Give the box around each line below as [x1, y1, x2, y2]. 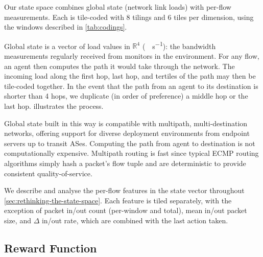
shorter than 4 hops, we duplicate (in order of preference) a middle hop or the [4, 90, 248, 101]
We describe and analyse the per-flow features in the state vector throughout [4, 185, 245, 196]
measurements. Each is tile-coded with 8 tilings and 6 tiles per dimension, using [4, 11, 254, 22]
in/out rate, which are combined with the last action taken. [41, 215, 228, 225]
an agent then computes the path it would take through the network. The [4, 60, 235, 71]
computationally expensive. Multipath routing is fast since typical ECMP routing [4, 148, 259, 158]
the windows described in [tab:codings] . [4, 21, 127, 32]
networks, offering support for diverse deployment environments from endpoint [4, 128, 250, 138]
